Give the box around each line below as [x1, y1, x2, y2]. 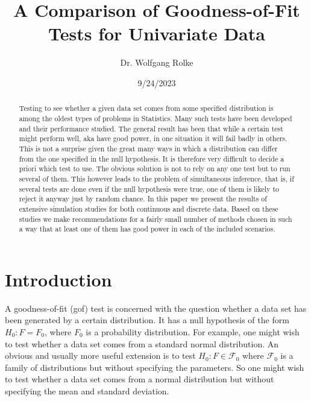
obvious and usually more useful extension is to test [5, 349, 196, 362]
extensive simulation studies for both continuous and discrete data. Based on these [19, 203, 278, 213]
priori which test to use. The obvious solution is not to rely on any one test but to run [19, 163, 291, 174]
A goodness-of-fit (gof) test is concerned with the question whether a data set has [5, 302, 307, 314]
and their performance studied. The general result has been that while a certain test [19, 123, 283, 133]
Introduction [5, 267, 112, 291]
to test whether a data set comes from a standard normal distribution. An [5, 337, 279, 350]
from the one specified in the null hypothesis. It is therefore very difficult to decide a [19, 153, 284, 163]
